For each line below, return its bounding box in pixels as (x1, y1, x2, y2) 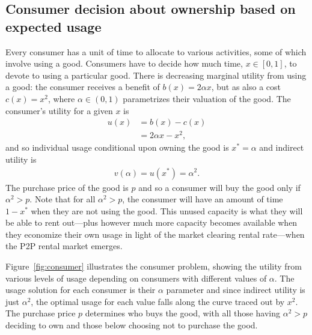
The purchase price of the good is (5, 181, 129, 193)
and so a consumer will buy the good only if (138, 181, 301, 193)
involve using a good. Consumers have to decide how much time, (5, 57, 243, 70)
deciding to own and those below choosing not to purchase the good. (5, 319, 258, 331)
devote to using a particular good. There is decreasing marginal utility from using (5, 68, 307, 81)
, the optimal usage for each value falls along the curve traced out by (31, 295, 285, 307)
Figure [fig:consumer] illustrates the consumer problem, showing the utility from (5, 260, 302, 273)
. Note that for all (29, 193, 96, 205)
